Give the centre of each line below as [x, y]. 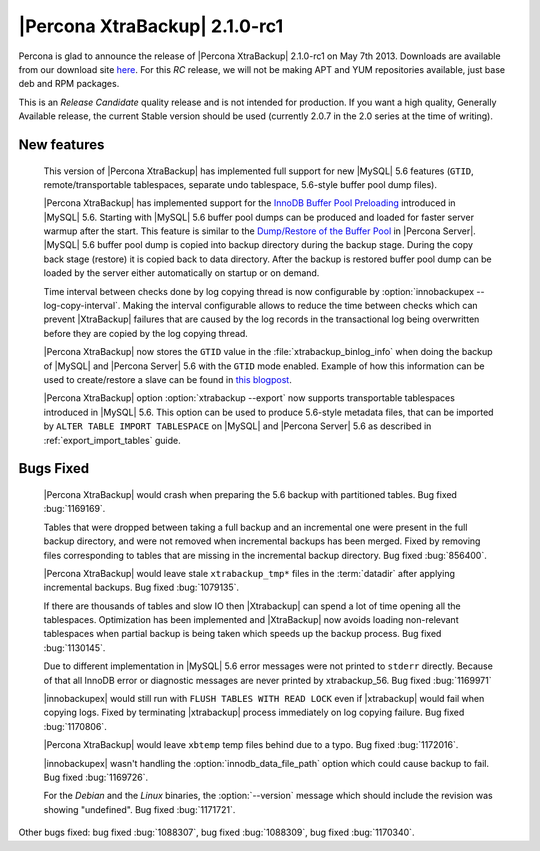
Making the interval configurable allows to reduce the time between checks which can [300, 306]
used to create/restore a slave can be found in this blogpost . [167, 379]
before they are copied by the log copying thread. [146, 333]
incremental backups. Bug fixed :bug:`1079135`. [141, 587]
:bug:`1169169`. [74, 509]
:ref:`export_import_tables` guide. [112, 440]
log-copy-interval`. [82, 306]
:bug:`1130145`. [74, 647]
